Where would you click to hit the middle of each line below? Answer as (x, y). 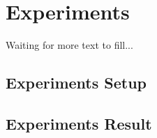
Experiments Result (79, 123)
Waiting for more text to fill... (69, 45)
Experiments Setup (76, 83)
